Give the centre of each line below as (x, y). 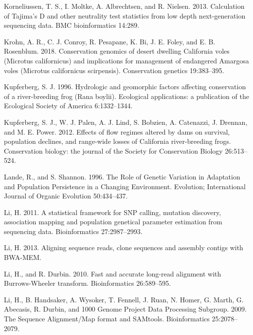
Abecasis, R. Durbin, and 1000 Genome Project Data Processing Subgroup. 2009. (125, 309)
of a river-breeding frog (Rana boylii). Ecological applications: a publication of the (126, 96)
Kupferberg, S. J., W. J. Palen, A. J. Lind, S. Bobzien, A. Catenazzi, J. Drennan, (126, 122)
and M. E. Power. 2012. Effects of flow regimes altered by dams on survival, (117, 131)
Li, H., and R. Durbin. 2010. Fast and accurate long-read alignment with (113, 273)
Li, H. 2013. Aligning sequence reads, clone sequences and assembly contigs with (124, 247)
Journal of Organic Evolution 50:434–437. (66, 196)
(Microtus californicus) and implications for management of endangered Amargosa (126, 60)
